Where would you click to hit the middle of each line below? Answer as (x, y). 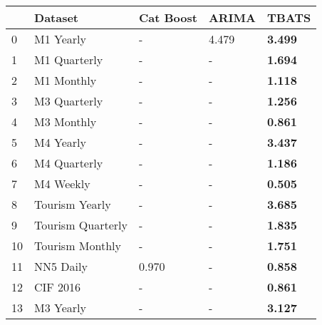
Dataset (57, 17)
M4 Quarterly (69, 163)
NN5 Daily (61, 266)
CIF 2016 (58, 287)
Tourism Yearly (73, 204)
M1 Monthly (66, 80)
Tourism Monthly (78, 246)
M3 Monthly (66, 122)
